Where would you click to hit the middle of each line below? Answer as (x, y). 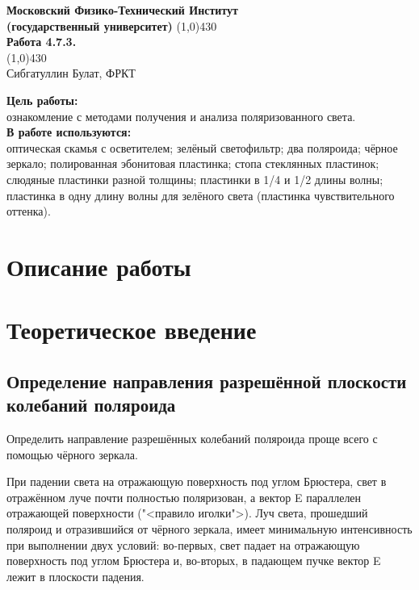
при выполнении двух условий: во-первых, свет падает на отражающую (183, 544)
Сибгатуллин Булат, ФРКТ (71, 73)
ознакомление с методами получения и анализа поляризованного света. (181, 116)
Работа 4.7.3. (42, 42)
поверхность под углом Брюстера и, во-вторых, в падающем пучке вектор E (194, 561)
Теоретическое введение (132, 330)
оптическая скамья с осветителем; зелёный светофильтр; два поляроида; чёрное (202, 147)
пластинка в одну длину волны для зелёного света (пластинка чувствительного (201, 195)
